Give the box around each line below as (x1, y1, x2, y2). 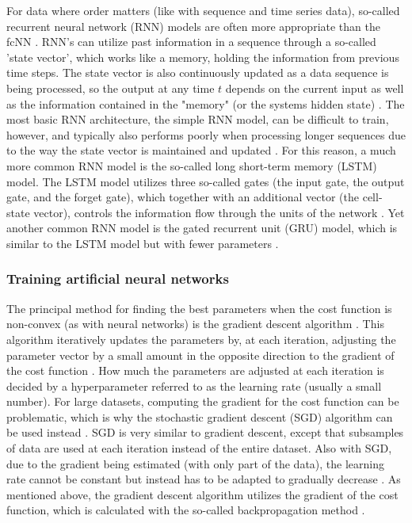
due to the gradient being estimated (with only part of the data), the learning (6, 455, 385, 471)
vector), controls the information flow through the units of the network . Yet (33, 204, 405, 220)
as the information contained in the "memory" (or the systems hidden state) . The (6, 95, 405, 112)
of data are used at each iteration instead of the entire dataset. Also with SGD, (6, 440, 392, 456)
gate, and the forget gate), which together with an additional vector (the (6, 189, 360, 205)
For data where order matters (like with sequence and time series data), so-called (6, 2, 400, 18)
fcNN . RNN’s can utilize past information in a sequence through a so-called (6, 33, 376, 50)
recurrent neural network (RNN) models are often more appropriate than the (6, 17, 380, 34)
